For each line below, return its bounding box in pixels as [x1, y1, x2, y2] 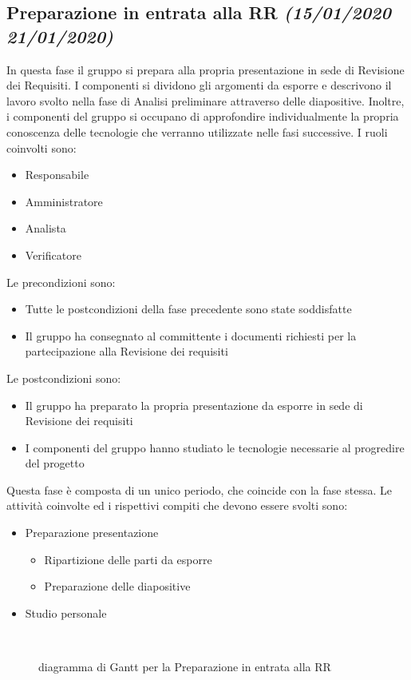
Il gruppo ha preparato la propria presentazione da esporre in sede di [25, 396, 363, 413]
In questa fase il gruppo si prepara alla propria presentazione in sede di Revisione [6, 61, 405, 78]
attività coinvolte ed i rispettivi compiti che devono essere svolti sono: [6, 497, 348, 514]
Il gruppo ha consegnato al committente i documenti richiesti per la [25, 327, 357, 344]
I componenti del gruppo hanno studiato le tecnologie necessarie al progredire [25, 439, 405, 455]
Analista [25, 220, 66, 237]
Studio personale [25, 604, 107, 621]
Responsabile [25, 166, 89, 183]
